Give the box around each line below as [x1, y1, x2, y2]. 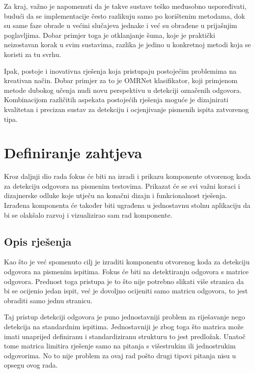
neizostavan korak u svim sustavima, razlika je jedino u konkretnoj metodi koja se [4, 39, 251, 50]
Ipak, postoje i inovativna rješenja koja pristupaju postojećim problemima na [4, 65, 236, 76]
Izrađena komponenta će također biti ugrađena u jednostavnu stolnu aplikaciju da [4, 200, 251, 210]
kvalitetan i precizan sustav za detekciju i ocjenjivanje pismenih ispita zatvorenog [4, 104, 249, 114]
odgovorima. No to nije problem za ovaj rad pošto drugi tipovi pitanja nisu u [4, 350, 236, 360]
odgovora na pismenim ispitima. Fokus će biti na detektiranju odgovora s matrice [4, 266, 249, 277]
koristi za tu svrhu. [4, 49, 61, 59]
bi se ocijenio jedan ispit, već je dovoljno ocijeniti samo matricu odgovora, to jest [4, 286, 248, 296]
